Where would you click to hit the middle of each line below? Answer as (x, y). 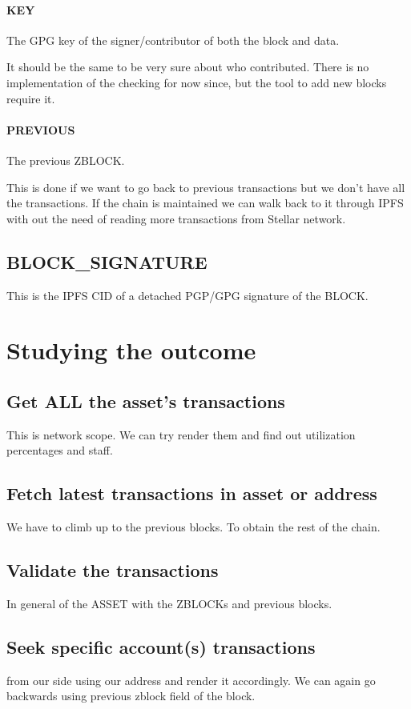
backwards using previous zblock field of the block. (131, 696)
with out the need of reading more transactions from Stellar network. (176, 218)
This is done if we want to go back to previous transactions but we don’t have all (206, 187)
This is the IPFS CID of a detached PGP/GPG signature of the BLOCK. (187, 295)
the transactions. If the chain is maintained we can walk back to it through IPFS (205, 203)
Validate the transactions (113, 570)
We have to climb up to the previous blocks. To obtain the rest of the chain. (193, 527)
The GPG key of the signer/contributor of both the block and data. (173, 40)
